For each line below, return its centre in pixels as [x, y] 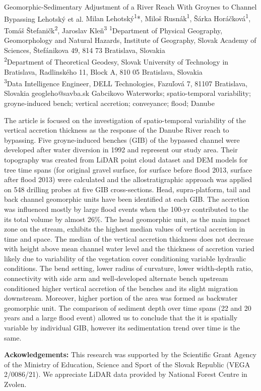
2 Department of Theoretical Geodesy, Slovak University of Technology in [116, 61]
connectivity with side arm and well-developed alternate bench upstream [116, 278]
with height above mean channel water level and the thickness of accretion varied [129, 248]
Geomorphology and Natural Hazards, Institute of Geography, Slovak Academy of [130, 40]
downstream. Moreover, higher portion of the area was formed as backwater [121, 298]
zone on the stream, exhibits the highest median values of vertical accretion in [125, 229]
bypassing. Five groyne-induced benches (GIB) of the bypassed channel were [122, 139]
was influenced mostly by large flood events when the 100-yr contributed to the [126, 209]
